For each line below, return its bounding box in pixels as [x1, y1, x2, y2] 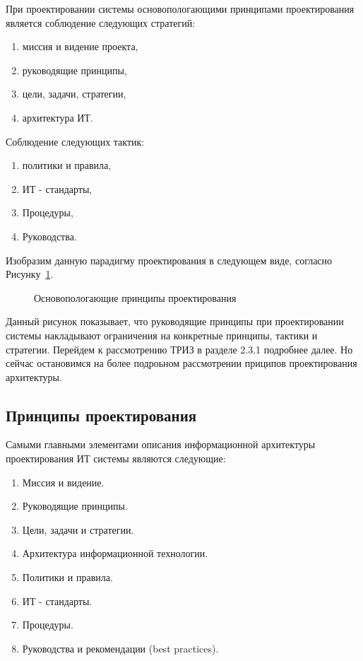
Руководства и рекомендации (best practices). [22, 640, 219, 655]
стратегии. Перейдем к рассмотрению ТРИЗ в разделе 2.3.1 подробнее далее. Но [6, 341, 353, 356]
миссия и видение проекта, [22, 39, 138, 54]
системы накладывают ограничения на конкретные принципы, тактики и [6, 327, 318, 342]
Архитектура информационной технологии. [22, 546, 208, 561]
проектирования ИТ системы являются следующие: [6, 451, 226, 466]
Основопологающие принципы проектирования [34, 290, 237, 305]
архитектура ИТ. [22, 110, 93, 124]
